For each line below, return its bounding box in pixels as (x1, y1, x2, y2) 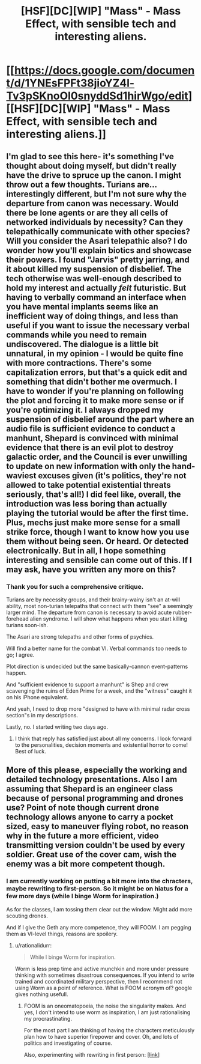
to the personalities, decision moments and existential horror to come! (14, 741, 188, 749)
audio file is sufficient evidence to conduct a (6, 424, 176, 434)
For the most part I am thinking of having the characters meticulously (23, 1026, 195, 1034)
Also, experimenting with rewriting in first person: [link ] (23, 1051, 160, 1058)
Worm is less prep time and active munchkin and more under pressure (14, 965, 189, 972)
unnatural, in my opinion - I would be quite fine (6, 348, 184, 359)
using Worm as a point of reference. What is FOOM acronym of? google (14, 984, 193, 991)
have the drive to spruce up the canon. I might (6, 170, 182, 180)
